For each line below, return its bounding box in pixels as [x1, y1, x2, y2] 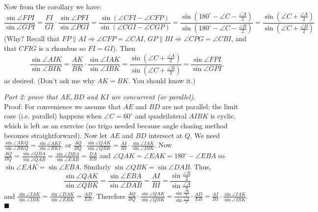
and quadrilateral [135, 111, 187, 121]
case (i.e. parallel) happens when [4, 111, 102, 121]
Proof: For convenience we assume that [4, 101, 121, 111]
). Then [113, 43, 136, 53]
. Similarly [79, 161, 111, 171]
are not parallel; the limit [162, 101, 238, 111]
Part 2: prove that [4, 92, 58, 102]
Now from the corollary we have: [4, 1, 102, 11]
